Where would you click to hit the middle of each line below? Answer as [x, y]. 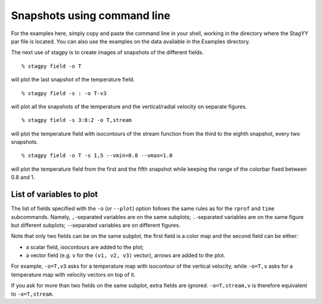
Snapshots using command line [91, 15]
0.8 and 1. [23, 177]
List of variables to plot [55, 194]
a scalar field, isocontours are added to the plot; [85, 247]
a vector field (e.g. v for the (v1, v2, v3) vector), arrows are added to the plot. [126, 255]
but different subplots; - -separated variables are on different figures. [96, 225]
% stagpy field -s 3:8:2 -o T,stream [77, 120]
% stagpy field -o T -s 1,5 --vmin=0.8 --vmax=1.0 [97, 156]
